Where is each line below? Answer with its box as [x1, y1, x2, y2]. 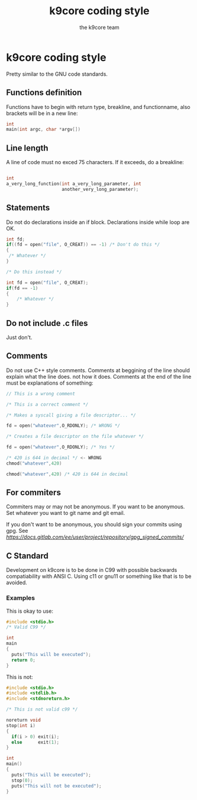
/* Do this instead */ [6, 268, 62, 275]
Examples [6, 594, 35, 602]
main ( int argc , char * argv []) [6, 126, 81, 133]
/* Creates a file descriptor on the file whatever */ [6, 434, 144, 440]
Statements [6, 203, 50, 213]
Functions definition [6, 88, 82, 98]
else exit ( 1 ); [11, 739, 60, 745]
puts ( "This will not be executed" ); [11, 783, 102, 789]
